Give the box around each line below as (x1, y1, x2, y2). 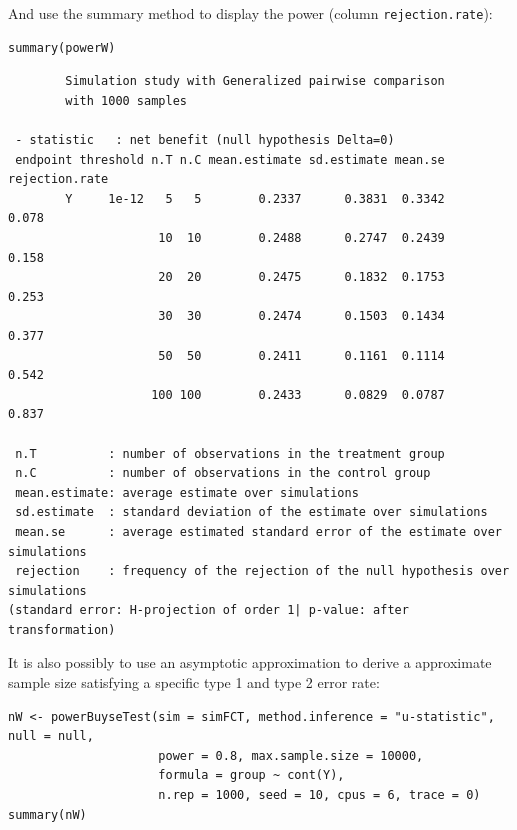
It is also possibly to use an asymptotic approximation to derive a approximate (8, 652, 492, 673)
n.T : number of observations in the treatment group (15, 446, 445, 461)
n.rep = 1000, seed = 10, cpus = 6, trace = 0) (158, 788, 481, 803)
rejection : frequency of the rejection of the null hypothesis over (15, 564, 510, 579)
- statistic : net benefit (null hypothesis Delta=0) (15, 133, 395, 148)
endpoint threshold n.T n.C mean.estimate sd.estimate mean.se (15, 152, 445, 167)
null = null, (8, 729, 94, 744)
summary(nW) (8, 807, 87, 822)
